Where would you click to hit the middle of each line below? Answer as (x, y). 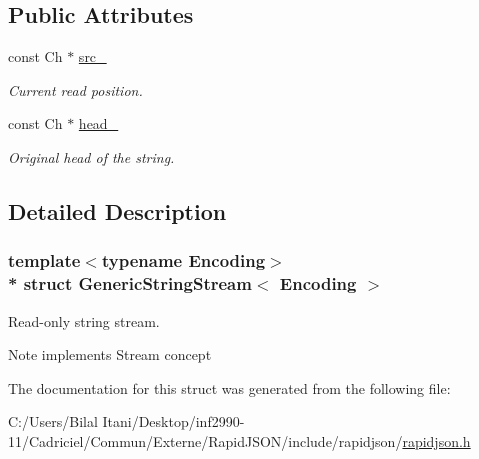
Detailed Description (117, 210)
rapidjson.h (436, 440)
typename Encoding (183, 260)
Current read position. (75, 89)
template (44, 260)
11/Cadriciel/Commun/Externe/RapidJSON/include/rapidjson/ (205, 440)
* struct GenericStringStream (130, 283)
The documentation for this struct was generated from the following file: (229, 387)
